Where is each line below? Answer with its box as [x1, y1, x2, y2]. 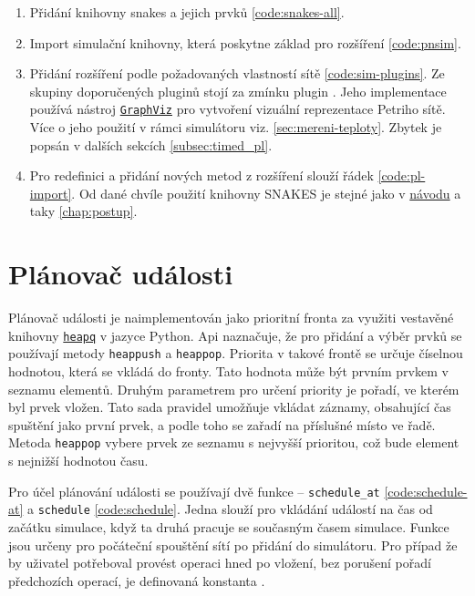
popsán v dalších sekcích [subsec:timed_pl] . [29, 135, 273, 154]
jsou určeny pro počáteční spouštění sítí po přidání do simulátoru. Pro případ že [8, 535, 458, 554]
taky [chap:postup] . [29, 201, 138, 221]
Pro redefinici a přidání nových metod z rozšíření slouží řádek [29, 166, 374, 185]
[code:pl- [377, 166, 426, 185]
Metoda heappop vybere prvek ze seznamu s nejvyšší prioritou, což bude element [8, 433, 460, 452]
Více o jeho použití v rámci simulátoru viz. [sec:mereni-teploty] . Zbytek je [29, 118, 442, 137]
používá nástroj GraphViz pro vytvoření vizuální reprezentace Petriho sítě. [29, 99, 446, 118]
